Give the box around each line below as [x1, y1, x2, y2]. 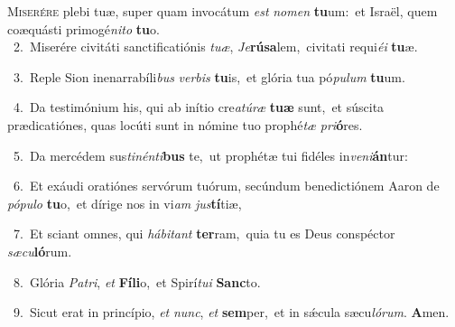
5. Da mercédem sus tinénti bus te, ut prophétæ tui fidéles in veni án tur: [13, 145, 408, 164]
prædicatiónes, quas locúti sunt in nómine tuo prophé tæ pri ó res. [7, 115, 363, 134]
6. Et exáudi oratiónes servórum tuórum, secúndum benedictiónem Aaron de [13, 176, 440, 195]
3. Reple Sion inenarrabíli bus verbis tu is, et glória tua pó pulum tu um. [13, 67, 405, 86]
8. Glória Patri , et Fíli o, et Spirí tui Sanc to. [13, 272, 261, 291]
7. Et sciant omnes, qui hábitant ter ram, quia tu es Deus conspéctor [13, 224, 395, 243]
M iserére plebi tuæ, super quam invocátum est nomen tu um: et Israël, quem [7, 2, 438, 20]
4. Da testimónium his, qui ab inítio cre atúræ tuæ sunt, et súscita [13, 98, 385, 117]
